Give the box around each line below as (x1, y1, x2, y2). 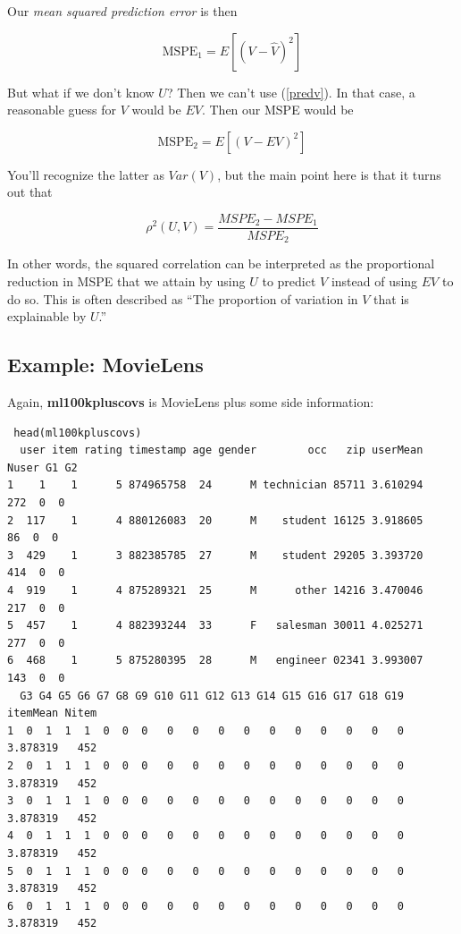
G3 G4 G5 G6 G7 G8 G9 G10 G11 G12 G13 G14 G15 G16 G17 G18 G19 (20, 689, 404, 702)
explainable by (7, 307, 87, 326)
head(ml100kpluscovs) (13, 426, 142, 439)
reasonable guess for (7, 100, 117, 119)
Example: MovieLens (7, 351, 204, 378)
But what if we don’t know (7, 82, 155, 101)
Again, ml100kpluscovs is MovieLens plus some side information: (7, 393, 374, 412)
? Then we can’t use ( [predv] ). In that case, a (166, 82, 415, 101)
